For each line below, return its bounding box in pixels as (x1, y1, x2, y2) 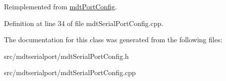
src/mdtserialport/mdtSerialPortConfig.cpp (4, 67, 136, 78)
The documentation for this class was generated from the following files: (4, 34, 223, 45)
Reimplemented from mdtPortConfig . (4, 1, 117, 11)
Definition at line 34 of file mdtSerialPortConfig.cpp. (4, 18, 164, 28)
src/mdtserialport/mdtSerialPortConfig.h (4, 51, 129, 61)
